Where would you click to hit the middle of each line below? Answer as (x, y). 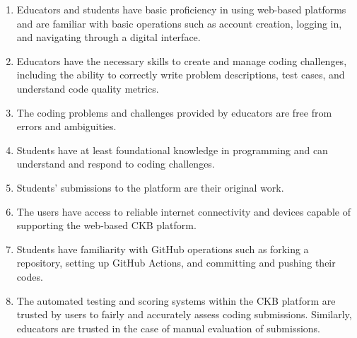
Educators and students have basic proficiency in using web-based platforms (181, 9)
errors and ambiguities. (66, 126)
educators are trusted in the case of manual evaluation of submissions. (168, 328)
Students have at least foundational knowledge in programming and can (172, 150)
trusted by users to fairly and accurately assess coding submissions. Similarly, (184, 314)
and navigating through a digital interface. (109, 37)
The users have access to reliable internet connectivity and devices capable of (183, 211)
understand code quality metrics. (88, 88)
